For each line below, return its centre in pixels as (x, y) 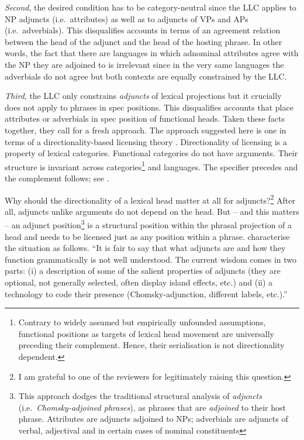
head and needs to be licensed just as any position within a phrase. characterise (147, 236)
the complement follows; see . (57, 178)
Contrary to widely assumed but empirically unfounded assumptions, (142, 322)
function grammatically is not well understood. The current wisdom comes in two (151, 259)
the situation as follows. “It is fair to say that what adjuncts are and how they (145, 248)
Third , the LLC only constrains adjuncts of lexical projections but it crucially (143, 96)
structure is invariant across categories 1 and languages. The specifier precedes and (151, 166)
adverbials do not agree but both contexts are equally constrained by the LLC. (146, 76)
